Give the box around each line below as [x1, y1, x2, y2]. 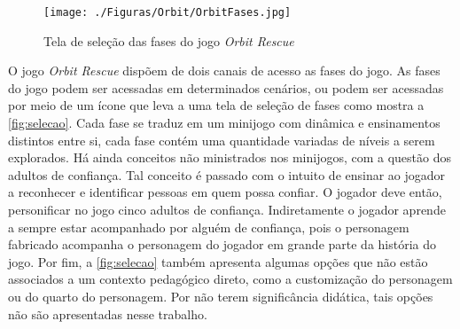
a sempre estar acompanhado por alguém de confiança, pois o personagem [8, 217, 409, 236]
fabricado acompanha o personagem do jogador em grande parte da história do [8, 235, 437, 254]
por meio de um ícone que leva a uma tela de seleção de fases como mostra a [8, 96, 425, 114]
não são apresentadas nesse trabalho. [8, 304, 207, 323]
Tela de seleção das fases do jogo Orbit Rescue [43, 31, 294, 50]
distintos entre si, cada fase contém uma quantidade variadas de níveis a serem [8, 130, 435, 149]
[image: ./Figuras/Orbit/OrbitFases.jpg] [43, 6, 292, 19]
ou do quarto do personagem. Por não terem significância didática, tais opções [8, 286, 433, 305]
